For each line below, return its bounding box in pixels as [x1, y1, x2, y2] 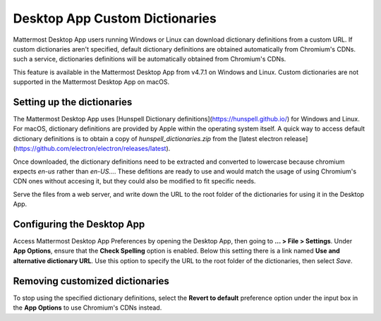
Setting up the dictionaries [13, 96, 133, 108]
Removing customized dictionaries [13, 275, 169, 287]
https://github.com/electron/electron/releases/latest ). [15, 145, 171, 153]
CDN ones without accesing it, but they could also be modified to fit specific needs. [13, 177, 256, 186]
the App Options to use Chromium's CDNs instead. [13, 303, 162, 312]
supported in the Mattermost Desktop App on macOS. [13, 78, 169, 86]
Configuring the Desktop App [13, 218, 145, 230]
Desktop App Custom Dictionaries [13, 11, 217, 26]
